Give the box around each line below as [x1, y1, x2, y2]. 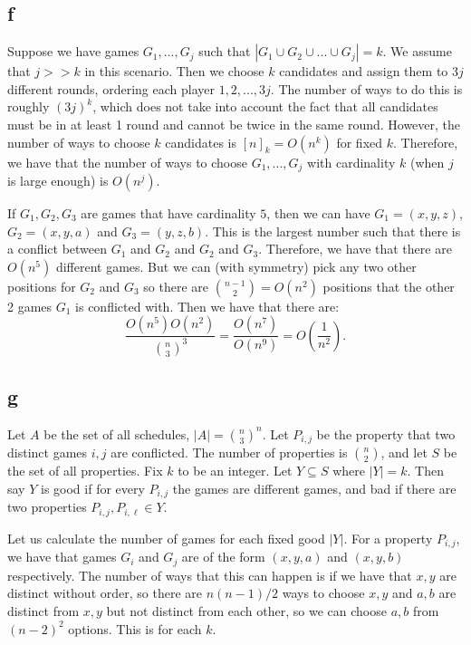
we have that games [7, 547, 117, 566]
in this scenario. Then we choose [84, 62, 264, 81]
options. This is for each [68, 619, 202, 638]
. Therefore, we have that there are [258, 239, 452, 258]
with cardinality [307, 152, 396, 171]
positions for [7, 276, 76, 295]
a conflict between [7, 239, 108, 258]
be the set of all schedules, [43, 424, 190, 443]
